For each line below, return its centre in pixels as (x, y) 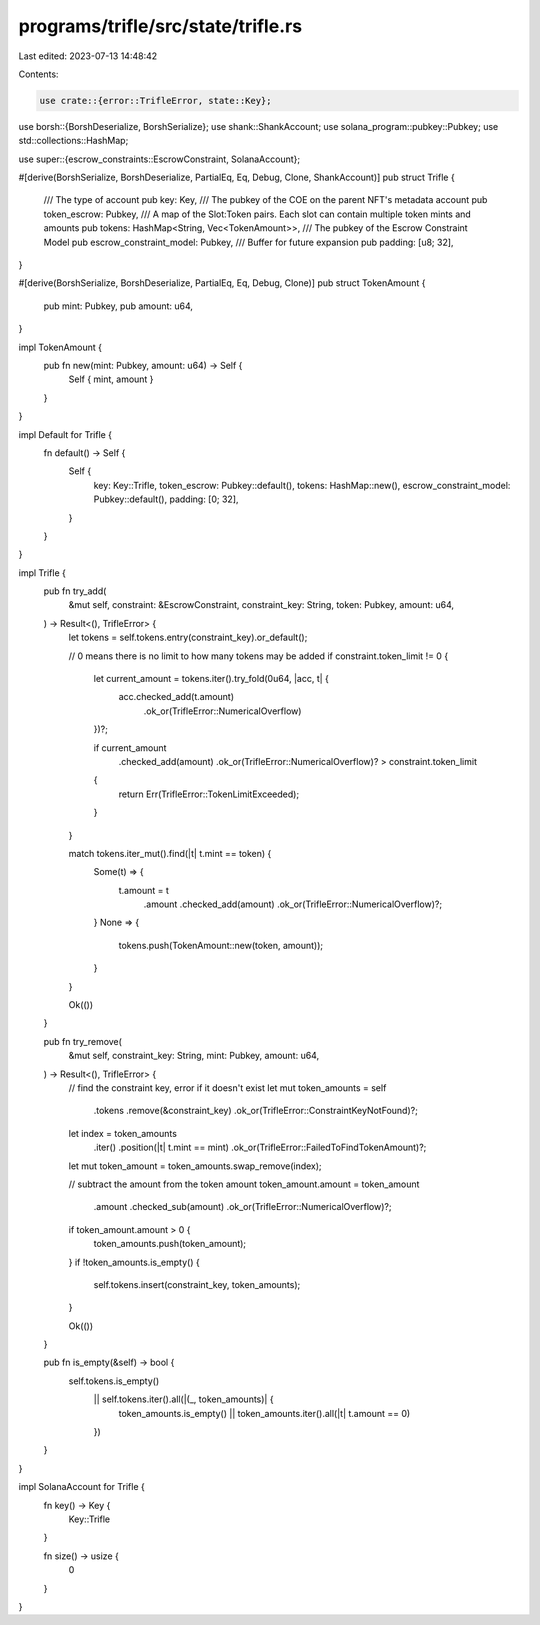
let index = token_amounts (122, 1133)
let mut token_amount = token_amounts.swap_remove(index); (195, 1166)
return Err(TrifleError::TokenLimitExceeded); (209, 794)
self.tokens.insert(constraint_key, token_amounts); (197, 1284)
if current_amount (130, 747)
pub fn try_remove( (82, 1041)
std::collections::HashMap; (73, 141)
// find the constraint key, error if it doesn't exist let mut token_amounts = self (227, 1088)
